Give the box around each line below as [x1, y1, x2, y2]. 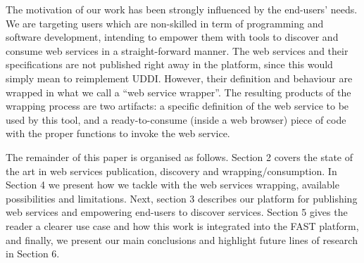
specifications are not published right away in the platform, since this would [6, 57, 333, 72]
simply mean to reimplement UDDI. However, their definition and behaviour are [6, 70, 353, 85]
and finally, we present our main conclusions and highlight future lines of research [6, 232, 358, 247]
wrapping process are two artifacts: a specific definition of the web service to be [6, 98, 349, 113]
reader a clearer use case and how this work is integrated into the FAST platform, [6, 218, 359, 233]
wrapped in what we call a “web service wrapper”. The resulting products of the [6, 84, 351, 99]
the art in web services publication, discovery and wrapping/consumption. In [6, 163, 337, 178]
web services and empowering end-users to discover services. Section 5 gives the [6, 205, 348, 219]
